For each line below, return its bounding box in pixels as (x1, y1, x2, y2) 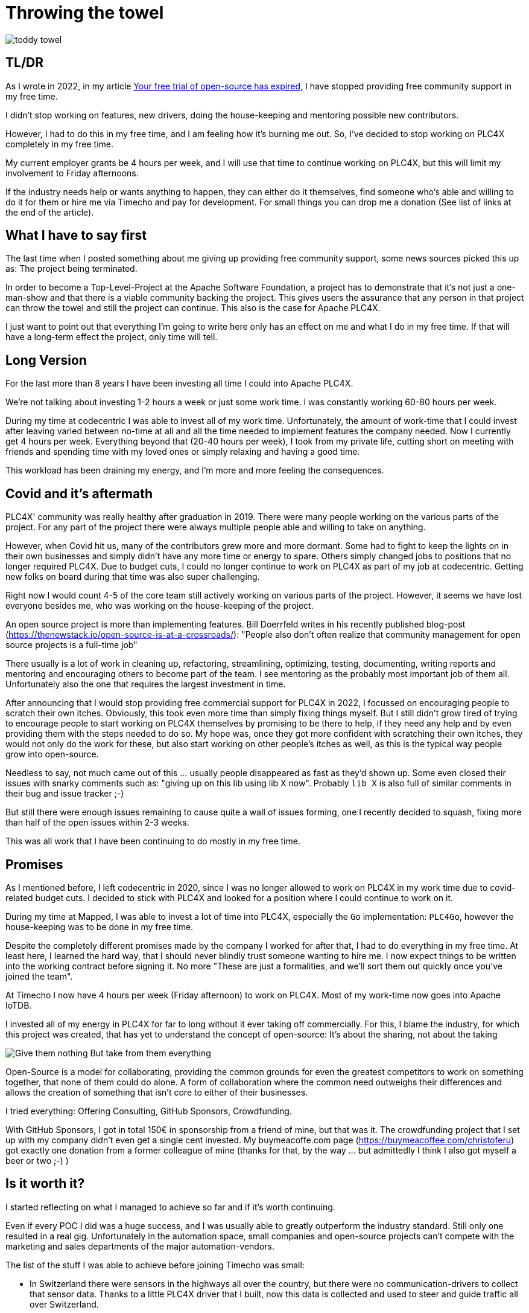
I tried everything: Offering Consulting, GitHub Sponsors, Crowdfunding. (5, 1105, 292, 1116)
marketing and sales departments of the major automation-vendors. (5, 1241, 274, 1251)
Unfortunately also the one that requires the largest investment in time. (5, 679, 286, 690)
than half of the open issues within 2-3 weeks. (5, 817, 189, 828)
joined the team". (5, 971, 73, 981)
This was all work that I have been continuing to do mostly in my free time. (5, 836, 300, 847)
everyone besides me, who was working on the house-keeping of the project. (5, 600, 314, 611)
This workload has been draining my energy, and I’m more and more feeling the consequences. (5, 465, 384, 476)
